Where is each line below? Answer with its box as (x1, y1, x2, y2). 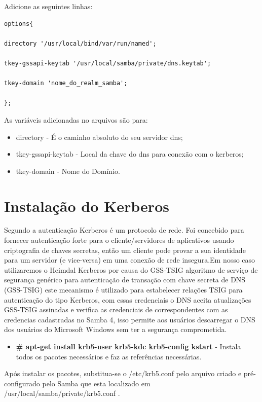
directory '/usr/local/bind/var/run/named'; (4, 40, 157, 47)
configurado (4, 378, 40, 388)
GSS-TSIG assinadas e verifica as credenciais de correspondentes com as (4, 304, 228, 315)
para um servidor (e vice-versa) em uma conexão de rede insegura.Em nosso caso (4, 254, 255, 265)
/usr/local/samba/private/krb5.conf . (4, 388, 120, 398)
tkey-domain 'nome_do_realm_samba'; (4, 80, 128, 87)
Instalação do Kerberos (4, 195, 169, 216)
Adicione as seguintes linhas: (4, 1, 93, 11)
